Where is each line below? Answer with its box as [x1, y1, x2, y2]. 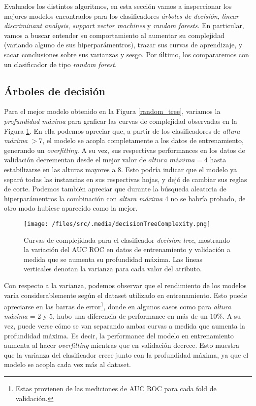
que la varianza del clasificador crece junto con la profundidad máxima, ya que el [4, 349, 249, 360]
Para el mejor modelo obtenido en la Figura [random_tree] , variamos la [4, 106, 221, 116]
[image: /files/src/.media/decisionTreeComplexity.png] [24, 220, 211, 227]
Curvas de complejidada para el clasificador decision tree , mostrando [24, 234, 230, 245]
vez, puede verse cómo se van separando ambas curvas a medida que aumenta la [4, 320, 246, 331]
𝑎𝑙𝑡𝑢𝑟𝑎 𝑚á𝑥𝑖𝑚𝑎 [148, 157, 195, 164]
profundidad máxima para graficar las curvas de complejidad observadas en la [4, 115, 237, 126]
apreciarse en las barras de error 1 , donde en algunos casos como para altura [4, 300, 231, 311]
